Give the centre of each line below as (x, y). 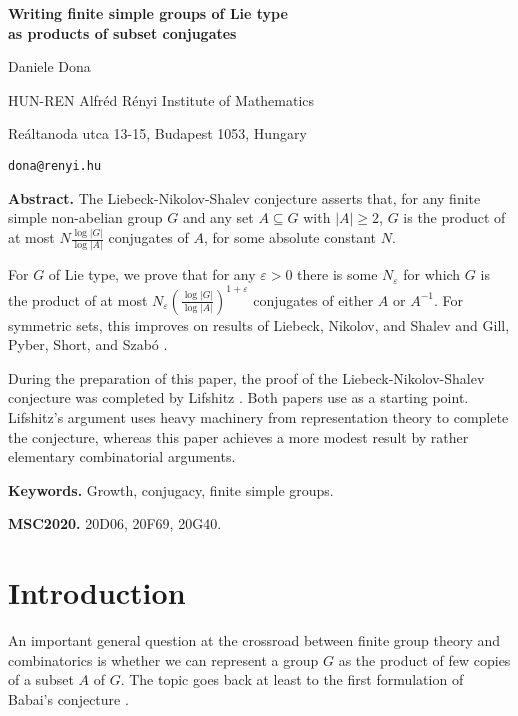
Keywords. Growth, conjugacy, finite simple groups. (171, 489)
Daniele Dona (49, 66)
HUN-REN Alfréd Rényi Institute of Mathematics (161, 99)
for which (432, 274)
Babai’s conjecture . (68, 698)
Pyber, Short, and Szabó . (88, 344)
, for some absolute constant (290, 237)
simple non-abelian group (85, 217)
